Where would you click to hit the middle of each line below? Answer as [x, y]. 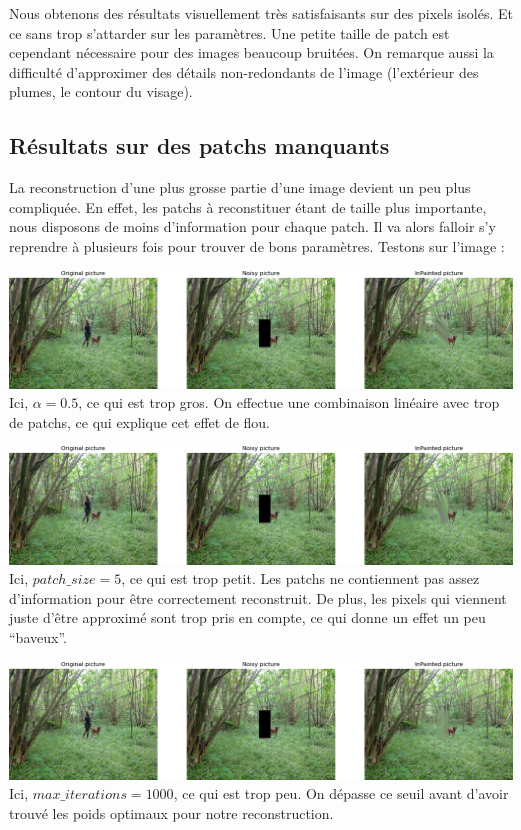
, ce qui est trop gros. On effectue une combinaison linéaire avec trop [289, 402]
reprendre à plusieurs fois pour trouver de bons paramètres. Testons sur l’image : [257, 245]
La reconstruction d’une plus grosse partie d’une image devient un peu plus [240, 187]
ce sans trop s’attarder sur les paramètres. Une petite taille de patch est [229, 32]
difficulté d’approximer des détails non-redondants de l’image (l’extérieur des [244, 71]
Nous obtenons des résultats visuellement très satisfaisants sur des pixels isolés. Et [261, 13]
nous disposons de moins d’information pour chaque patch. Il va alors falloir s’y [252, 226]
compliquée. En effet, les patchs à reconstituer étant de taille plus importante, [248, 206]
